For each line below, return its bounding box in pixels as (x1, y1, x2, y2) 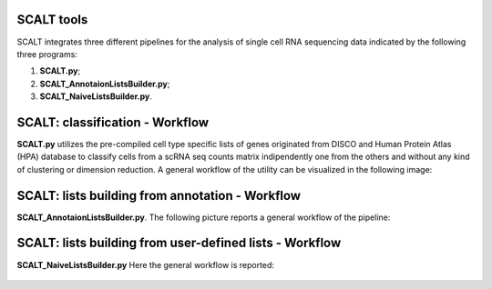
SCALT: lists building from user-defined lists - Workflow (16, 235, 342, 251)
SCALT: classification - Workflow (16, 115, 210, 130)
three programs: (16, 48, 77, 59)
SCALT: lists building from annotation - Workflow (16, 187, 301, 204)
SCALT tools (16, 12, 88, 27)
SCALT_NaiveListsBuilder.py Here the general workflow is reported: (16, 259, 275, 270)
